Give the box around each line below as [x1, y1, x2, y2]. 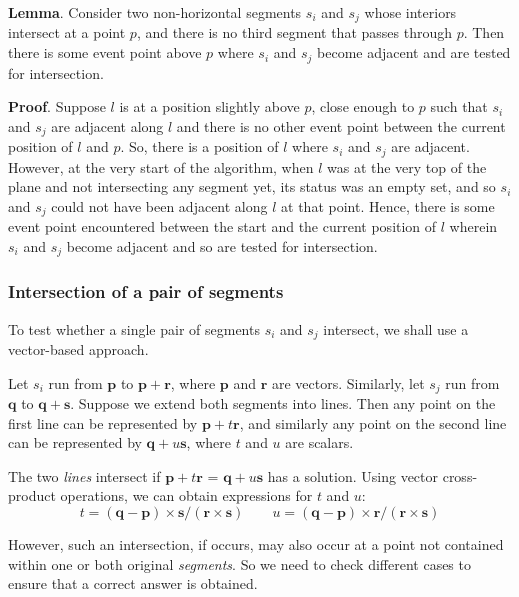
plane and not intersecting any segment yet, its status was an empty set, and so [8, 176, 496, 197]
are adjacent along [51, 115, 164, 136]
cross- [442, 465, 478, 486]
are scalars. [285, 432, 354, 453]
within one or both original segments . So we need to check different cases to [8, 553, 471, 574]
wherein [449, 216, 498, 237]
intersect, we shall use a [323, 318, 469, 339]
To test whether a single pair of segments [8, 318, 260, 339]
